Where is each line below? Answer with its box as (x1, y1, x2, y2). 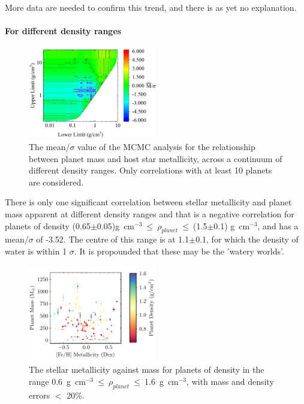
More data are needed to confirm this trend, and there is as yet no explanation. (5, 1, 297, 13)
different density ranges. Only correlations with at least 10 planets (29, 164, 272, 176)
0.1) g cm (213, 219, 250, 232)
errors (29, 388, 50, 401)
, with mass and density (186, 375, 274, 387)
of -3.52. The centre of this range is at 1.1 (36, 233, 189, 246)
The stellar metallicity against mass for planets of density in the (29, 363, 264, 376)
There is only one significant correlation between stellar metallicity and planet (5, 196, 292, 208)
